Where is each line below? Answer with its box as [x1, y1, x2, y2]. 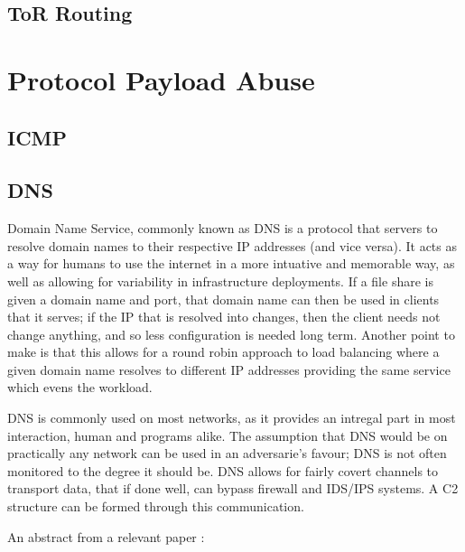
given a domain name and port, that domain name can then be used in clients [7, 289, 440, 308]
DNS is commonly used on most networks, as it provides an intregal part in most [7, 408, 456, 427]
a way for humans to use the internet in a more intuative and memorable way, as [7, 254, 455, 273]
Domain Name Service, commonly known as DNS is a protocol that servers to [7, 219, 438, 238]
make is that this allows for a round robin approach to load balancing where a [7, 342, 440, 361]
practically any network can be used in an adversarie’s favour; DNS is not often [7, 444, 447, 463]
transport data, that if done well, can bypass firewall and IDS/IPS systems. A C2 [7, 479, 459, 498]
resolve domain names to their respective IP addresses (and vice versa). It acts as [7, 236, 457, 255]
